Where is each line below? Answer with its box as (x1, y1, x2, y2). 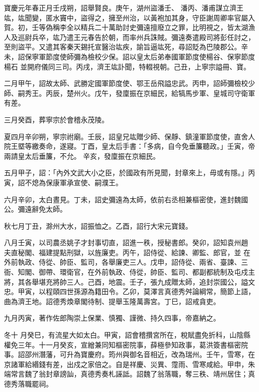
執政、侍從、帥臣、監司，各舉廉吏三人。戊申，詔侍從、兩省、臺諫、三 (17, 257, 248, 267)
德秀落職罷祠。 (4, 379, 53, 389)
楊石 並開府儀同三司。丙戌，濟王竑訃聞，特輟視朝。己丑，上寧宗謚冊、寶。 (4, 61, 251, 71)
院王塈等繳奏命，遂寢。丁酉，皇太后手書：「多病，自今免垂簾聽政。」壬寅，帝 (4, 141, 255, 151)
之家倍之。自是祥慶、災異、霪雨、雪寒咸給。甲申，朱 (80, 359, 255, 369)
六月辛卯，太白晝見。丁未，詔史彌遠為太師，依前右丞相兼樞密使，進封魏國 (4, 194, 248, 204)
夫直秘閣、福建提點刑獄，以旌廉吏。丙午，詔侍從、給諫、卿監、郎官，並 (4, 247, 241, 257)
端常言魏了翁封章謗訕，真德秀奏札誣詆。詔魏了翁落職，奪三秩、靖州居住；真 (4, 369, 255, 379)
